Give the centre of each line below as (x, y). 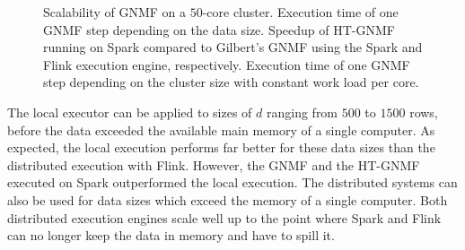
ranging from (302, 112)
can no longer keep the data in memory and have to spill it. (171, 235)
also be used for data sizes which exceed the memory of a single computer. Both (228, 199)
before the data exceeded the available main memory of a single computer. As (221, 129)
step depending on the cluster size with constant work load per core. (231, 82)
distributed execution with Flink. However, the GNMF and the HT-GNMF (214, 164)
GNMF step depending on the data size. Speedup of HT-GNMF (219, 29)
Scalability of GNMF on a (114, 12)
